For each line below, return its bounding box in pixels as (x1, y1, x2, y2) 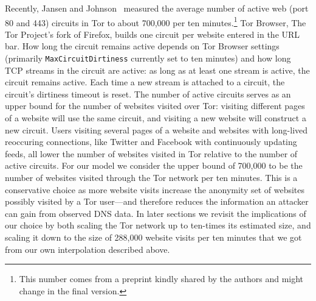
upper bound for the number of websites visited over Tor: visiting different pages (5, 99, 305, 112)
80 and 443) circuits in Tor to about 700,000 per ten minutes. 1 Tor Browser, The (5, 14, 306, 29)
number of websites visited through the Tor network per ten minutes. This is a (5, 171, 298, 184)
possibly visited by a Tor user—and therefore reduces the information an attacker (5, 195, 309, 208)
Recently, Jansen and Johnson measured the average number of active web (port (5, 2, 309, 14)
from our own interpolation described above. (5, 243, 170, 255)
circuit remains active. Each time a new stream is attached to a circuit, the (5, 76, 285, 88)
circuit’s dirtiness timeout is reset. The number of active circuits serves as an (5, 87, 291, 100)
